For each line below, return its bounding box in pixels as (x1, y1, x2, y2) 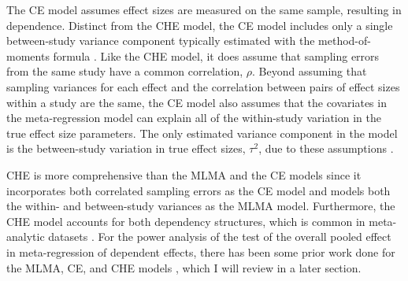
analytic (6, 228, 45, 245)
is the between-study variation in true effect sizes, (6, 140, 246, 157)
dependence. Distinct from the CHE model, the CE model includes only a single (6, 17, 393, 33)
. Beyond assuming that (252, 63, 367, 79)
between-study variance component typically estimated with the (6, 32, 315, 49)
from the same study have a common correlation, (6, 63, 243, 79)
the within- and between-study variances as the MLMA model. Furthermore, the (6, 198, 395, 214)
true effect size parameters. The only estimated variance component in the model (6, 124, 398, 141)
